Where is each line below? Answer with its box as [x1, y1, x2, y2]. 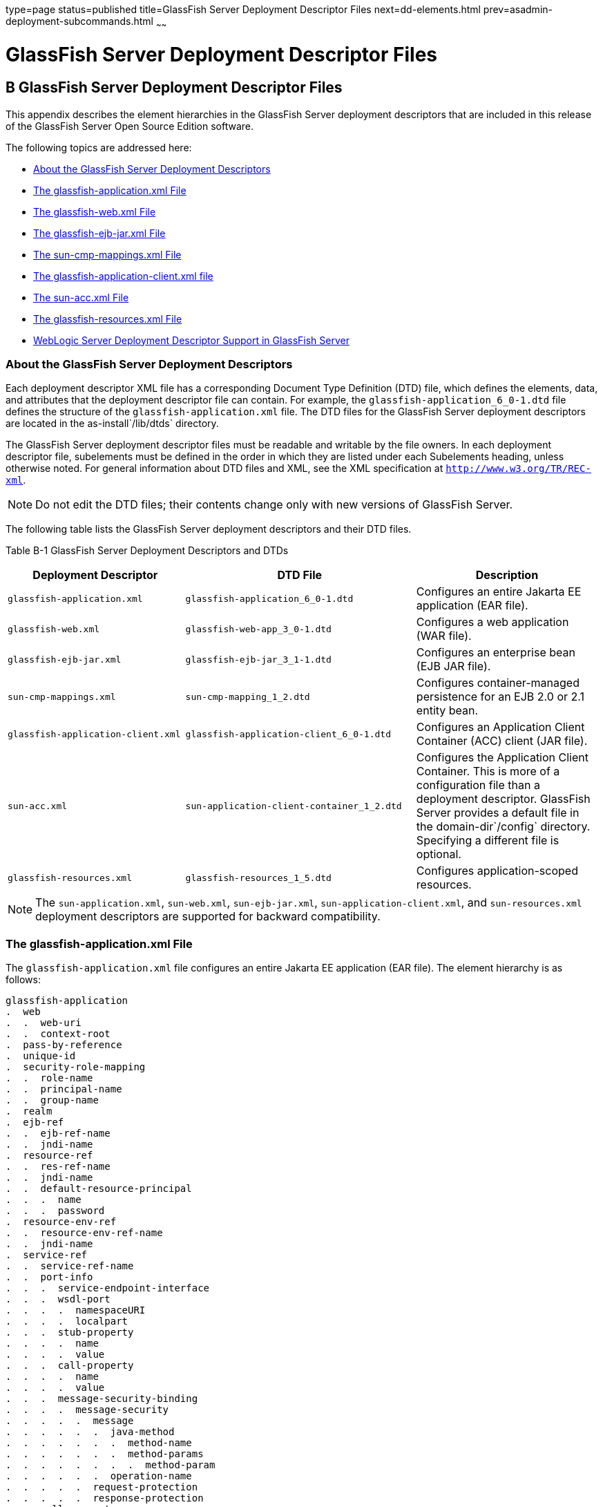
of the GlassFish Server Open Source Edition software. [6, 120, 254, 132]
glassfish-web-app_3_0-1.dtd [185, 623, 332, 634]
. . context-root [6, 1028, 111, 1040]
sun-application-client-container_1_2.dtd [185, 800, 402, 811]
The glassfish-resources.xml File [33, 312, 182, 325]
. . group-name [6, 1094, 99, 1106]
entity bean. [416, 703, 479, 718]
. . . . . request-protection [6, 1481, 198, 1493]
